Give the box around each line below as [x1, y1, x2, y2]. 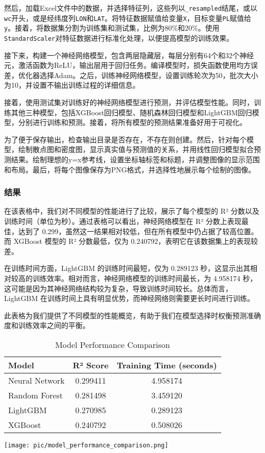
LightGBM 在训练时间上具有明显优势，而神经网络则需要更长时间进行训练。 [4, 293, 254, 304]
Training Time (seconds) [116, 359, 217, 371]
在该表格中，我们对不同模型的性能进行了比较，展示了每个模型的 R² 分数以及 [4, 206, 259, 216]
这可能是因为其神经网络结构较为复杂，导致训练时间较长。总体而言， [4, 283, 232, 293]
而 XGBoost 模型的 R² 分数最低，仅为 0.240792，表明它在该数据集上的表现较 [4, 236, 258, 246]
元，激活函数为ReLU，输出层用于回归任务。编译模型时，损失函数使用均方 [4, 60, 251, 70]
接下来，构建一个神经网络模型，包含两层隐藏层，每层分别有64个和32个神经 [4, 49, 254, 60]
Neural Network [8, 374, 65, 386]
